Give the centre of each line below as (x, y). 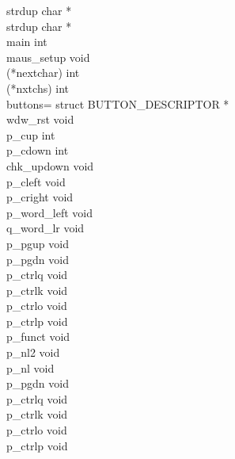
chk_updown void (50, 165)
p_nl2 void (33, 352)
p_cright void (40, 197)
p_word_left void (49, 212)
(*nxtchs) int (38, 88)
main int (27, 42)
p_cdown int (38, 150)
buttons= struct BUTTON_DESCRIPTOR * (118, 103)
